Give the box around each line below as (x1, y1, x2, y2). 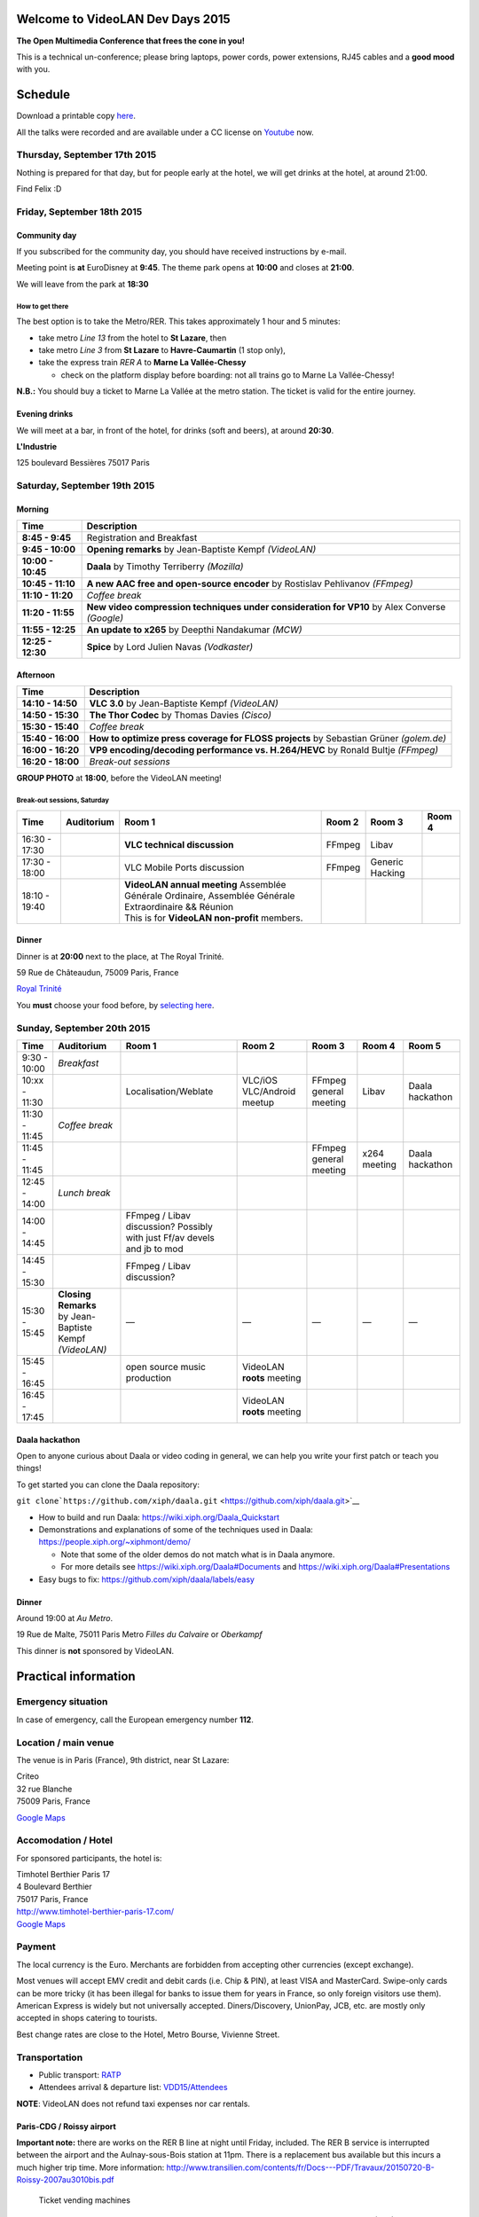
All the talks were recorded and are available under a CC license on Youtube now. (16, 127, 314, 137)
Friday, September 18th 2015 (16, 205, 143, 217)
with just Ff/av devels (125, 1232, 215, 1243)
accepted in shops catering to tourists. (16, 2013, 158, 2024)
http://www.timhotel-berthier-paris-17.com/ (16, 1907, 175, 1917)
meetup (242, 1096, 275, 1108)
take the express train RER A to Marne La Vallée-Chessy (38, 357, 247, 368)
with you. (16, 64, 51, 74)
